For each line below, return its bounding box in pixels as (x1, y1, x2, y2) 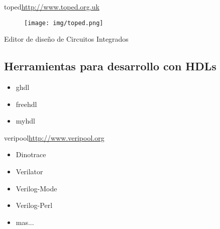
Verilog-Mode (16, 183, 57, 193)
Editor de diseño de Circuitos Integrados (4, 34, 129, 44)
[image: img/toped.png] (24, 19, 103, 27)
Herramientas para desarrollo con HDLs (4, 58, 216, 74)
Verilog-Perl (16, 200, 53, 210)
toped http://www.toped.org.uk (4, 2, 99, 12)
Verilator (16, 166, 43, 177)
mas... (16, 216, 34, 227)
